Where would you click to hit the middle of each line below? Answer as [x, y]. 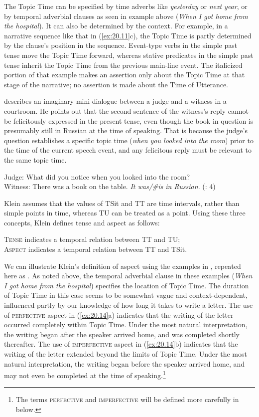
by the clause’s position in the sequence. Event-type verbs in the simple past [121, 45]
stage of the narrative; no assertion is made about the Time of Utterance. [116, 84]
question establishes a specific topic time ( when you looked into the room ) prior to [129, 140]
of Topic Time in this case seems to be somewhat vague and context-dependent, [126, 295]
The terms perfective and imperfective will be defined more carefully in [127, 399]
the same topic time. [35, 159]
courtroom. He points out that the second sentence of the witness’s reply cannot [126, 110]
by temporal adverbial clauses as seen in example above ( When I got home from [126, 16]
